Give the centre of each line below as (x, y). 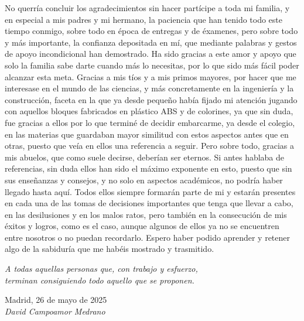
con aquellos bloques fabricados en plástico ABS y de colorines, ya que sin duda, (149, 111)
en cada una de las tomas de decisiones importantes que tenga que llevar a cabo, (149, 203)
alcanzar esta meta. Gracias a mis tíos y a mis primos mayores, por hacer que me (151, 76)
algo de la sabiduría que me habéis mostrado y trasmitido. (110, 249)
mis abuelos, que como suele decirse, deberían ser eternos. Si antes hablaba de (145, 157)
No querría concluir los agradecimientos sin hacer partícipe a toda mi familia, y (147, 8)
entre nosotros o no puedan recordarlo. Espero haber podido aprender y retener (148, 237)
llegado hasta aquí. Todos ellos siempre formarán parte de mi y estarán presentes (150, 191)
